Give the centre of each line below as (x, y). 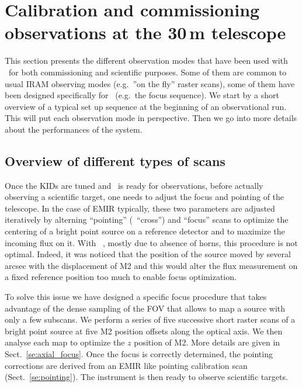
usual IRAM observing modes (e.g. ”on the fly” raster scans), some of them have (150, 83)
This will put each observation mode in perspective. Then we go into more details (151, 118)
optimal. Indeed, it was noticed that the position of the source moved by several (148, 254)
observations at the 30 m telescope (145, 32)
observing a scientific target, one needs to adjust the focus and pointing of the (145, 197)
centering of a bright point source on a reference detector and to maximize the (145, 231)
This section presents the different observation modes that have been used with (146, 61)
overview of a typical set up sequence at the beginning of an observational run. (146, 106)
